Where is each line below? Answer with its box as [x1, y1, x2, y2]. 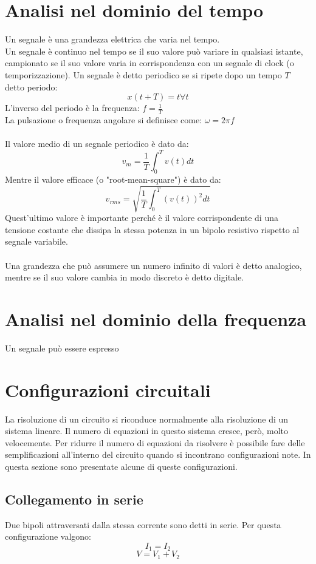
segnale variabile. [5, 235, 68, 248]
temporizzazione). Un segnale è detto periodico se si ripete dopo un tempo [5, 68, 282, 81]
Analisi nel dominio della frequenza [5, 306, 307, 331]
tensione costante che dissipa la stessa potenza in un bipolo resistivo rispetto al [5, 223, 300, 236]
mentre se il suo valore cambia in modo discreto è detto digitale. [5, 271, 244, 284]
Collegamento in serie [5, 489, 143, 508]
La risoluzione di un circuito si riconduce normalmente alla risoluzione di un [5, 412, 289, 425]
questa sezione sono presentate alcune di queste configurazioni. [5, 460, 238, 472]
